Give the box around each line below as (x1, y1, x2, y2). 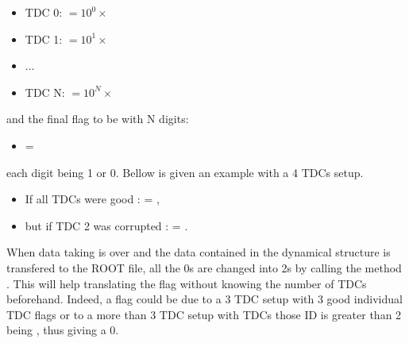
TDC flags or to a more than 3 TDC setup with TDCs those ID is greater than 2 (6, 306, 402, 322)
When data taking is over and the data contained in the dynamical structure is (6, 244, 391, 260)
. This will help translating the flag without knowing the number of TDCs (6, 275, 367, 291)
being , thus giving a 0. (6, 322, 119, 338)
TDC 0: (25, 4, 63, 20)
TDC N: (25, 83, 65, 100)
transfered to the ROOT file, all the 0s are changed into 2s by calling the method (6, 259, 402, 276)
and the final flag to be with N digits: (6, 110, 189, 127)
